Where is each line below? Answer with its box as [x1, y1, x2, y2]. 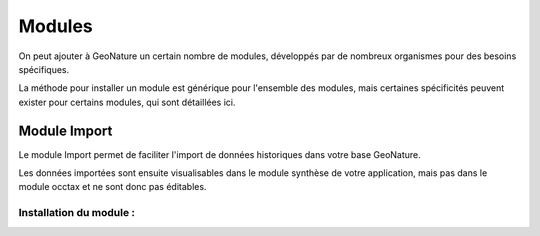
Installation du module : [18, 206, 135, 220]
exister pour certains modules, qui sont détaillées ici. [18, 96, 236, 108]
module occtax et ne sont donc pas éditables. [18, 181, 207, 193]
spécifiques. [18, 63, 70, 75]
